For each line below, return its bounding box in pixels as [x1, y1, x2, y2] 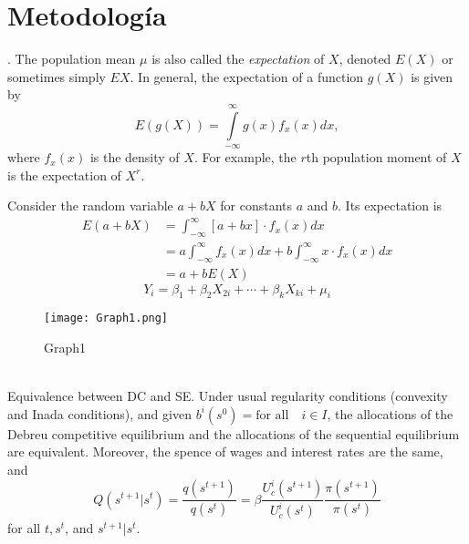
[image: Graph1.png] [44, 312, 169, 325]
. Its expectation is [338, 196, 443, 215]
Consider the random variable [7, 196, 173, 215]
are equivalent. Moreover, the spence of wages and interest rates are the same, [7, 442, 443, 461]
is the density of [89, 148, 180, 167]
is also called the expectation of [151, 49, 325, 68]
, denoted [339, 49, 391, 68]
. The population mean [7, 49, 136, 68]
